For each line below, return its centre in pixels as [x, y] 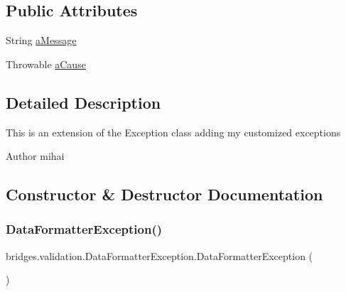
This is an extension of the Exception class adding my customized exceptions [173, 132]
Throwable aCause [46, 64]
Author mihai [35, 156]
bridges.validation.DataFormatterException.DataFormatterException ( [160, 255]
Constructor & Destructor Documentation [164, 194]
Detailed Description [83, 102]
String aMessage [41, 40]
